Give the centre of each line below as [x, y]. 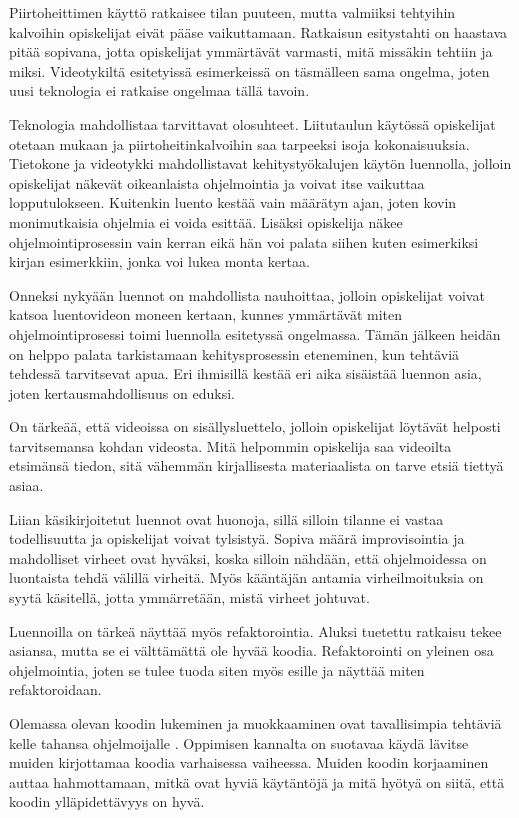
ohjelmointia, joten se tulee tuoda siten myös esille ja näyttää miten [217, 669]
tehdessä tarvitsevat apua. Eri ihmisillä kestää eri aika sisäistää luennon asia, [245, 373]
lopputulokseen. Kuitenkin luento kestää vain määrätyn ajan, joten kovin [233, 202]
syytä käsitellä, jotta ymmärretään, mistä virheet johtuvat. [189, 597]
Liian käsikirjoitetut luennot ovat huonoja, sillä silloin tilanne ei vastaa [226, 518]
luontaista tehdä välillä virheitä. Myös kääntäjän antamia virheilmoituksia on [246, 577]
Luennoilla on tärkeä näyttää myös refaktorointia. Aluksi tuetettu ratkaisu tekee [255, 630]
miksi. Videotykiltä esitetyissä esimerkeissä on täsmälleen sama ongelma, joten [249, 70]
